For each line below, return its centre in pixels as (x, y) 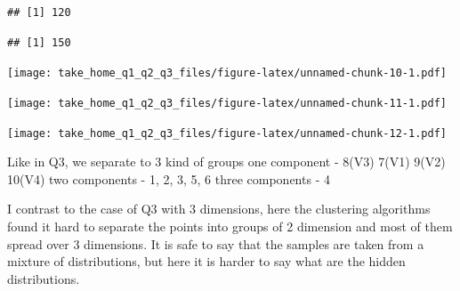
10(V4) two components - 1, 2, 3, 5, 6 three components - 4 (169, 178)
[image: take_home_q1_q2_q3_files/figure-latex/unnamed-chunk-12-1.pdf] (227, 133)
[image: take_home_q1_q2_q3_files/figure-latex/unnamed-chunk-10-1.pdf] (227, 73)
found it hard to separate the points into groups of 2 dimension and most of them (230, 226)
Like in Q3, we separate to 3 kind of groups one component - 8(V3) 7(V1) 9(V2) (226, 162)
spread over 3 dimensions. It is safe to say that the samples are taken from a (216, 243)
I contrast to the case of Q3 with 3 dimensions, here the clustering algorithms (219, 209)
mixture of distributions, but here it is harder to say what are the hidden (206, 261)
